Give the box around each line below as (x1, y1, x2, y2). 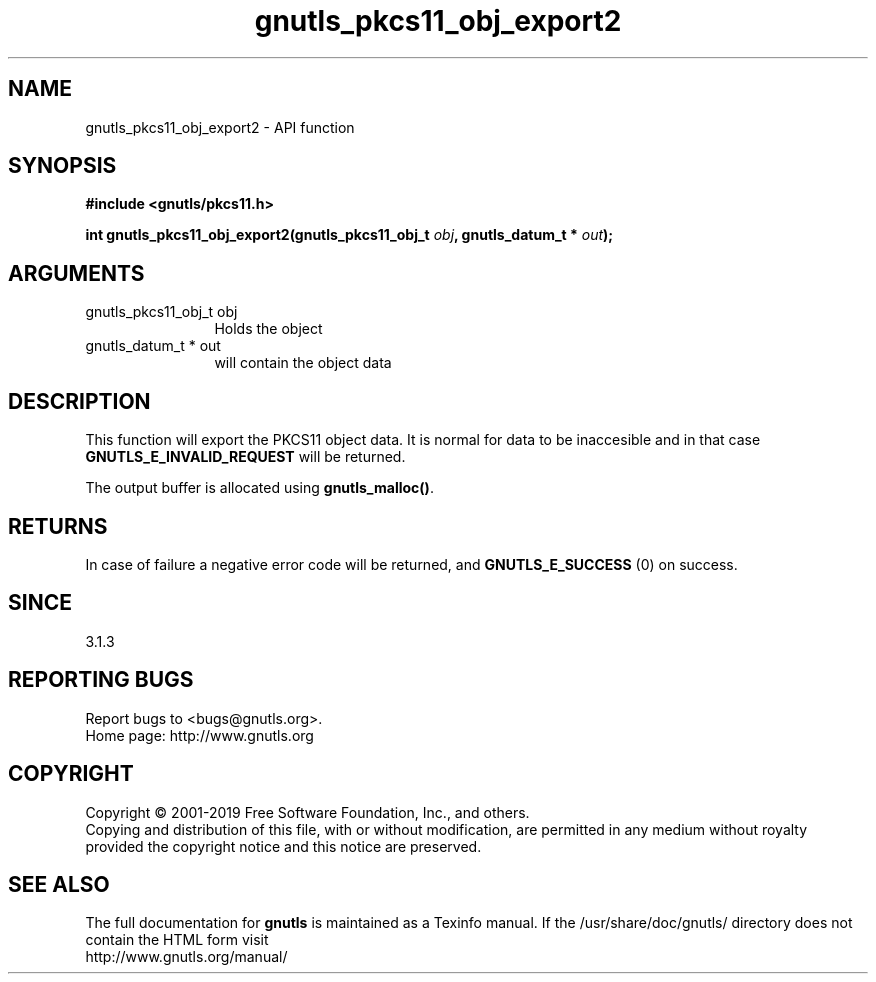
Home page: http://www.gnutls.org (85, 726, 314, 744)
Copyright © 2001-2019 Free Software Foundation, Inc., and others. (85, 803, 530, 821)
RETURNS (8, 513, 108, 539)
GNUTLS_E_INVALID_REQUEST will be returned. (85, 448, 406, 466)
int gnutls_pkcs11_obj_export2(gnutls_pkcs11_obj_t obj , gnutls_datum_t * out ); (85, 226, 614, 244)
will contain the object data (214, 354, 392, 372)
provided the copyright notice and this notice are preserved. (85, 837, 482, 855)
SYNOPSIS (8, 153, 117, 179)
